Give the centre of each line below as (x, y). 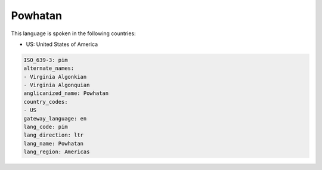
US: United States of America (62, 44)
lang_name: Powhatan (53, 143)
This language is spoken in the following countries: (73, 33)
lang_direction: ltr (53, 135)
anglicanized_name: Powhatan (66, 93)
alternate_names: (49, 68)
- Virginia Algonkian (55, 77)
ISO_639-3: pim (46, 60)
